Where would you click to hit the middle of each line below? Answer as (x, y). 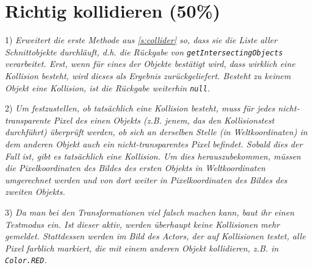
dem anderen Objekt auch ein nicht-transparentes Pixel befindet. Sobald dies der (154, 144)
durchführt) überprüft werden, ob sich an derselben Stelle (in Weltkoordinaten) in (156, 132)
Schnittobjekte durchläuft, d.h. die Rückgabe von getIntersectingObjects (144, 51)
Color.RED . (26, 260)
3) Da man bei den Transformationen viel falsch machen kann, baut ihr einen (150, 212)
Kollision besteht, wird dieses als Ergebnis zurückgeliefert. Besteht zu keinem (148, 75)
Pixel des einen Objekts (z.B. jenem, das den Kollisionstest (164, 120)
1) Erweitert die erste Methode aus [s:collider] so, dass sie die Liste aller (141, 40)
